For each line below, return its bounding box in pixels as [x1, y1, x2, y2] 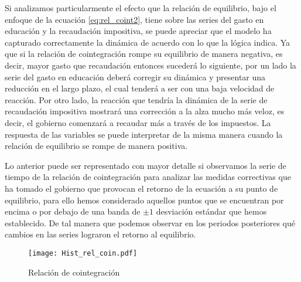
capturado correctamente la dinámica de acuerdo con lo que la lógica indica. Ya [5, 36, 290, 48]
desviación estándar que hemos [156, 205, 267, 218]
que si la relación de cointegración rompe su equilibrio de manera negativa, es [5, 47, 283, 60]
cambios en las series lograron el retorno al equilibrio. [5, 228, 196, 240]
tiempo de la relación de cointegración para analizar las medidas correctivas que [5, 171, 291, 183]
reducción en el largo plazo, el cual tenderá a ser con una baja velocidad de [5, 82, 275, 94]
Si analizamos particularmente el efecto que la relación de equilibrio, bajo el [5, 2, 276, 13]
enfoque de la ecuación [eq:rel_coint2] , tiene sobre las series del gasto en [5, 13, 264, 25]
